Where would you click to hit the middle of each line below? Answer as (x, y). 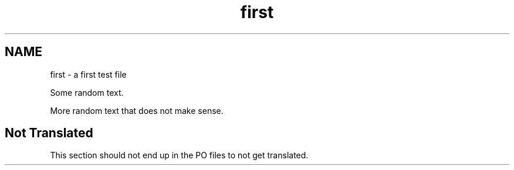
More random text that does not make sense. (137, 110)
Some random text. (87, 92)
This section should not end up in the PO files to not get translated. (179, 155)
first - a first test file (88, 74)
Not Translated (49, 133)
